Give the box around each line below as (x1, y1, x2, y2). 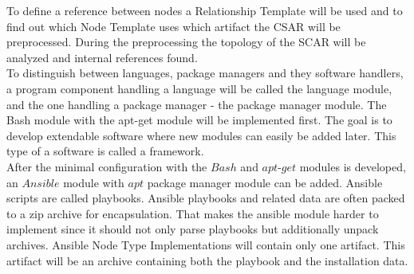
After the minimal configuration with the (6, 158, 207, 174)
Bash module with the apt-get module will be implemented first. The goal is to (6, 112, 392, 128)
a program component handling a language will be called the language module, (6, 80, 392, 96)
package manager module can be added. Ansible (147, 174, 383, 190)
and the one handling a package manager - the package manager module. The (6, 96, 387, 112)
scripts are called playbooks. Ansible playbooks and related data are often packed (6, 190, 405, 206)
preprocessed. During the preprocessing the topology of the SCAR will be (6, 33, 366, 50)
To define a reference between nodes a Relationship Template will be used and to (6, 2, 403, 18)
